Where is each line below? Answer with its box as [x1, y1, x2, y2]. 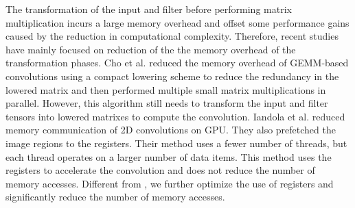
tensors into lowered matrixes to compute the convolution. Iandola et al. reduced [5, 109, 345, 123]
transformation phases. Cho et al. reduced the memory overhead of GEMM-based [5, 55, 349, 70]
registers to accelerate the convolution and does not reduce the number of [5, 163, 315, 177]
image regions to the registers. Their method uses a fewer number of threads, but [5, 135, 347, 150]
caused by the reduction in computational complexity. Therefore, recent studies [5, 29, 339, 43]
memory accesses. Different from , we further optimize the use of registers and [5, 176, 334, 190]
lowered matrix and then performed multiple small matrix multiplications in [5, 82, 326, 96]
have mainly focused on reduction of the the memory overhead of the [5, 42, 296, 56]
